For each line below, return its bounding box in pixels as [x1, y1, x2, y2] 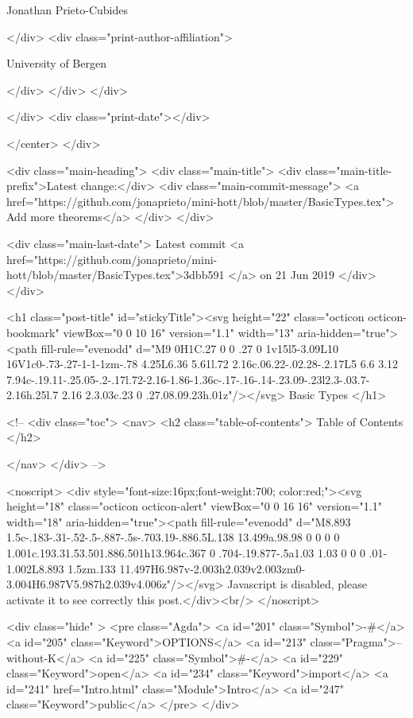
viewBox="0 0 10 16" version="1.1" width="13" [63, 324, 295, 340]
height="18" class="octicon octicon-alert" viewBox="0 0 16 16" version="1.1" [6, 498, 382, 514]
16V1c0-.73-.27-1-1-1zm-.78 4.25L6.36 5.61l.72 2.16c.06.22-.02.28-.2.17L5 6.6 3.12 [6, 355, 399, 372]
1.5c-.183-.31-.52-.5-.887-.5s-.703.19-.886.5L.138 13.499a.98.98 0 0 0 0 [6, 529, 340, 545]
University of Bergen [6, 55, 106, 72]
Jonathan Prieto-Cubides [6, 2, 128, 17]
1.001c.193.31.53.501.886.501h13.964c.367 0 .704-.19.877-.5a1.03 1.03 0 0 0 [6, 545, 365, 561]
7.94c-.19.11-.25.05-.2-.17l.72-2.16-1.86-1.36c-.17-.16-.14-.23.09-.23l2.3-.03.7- [6, 371, 370, 387]
